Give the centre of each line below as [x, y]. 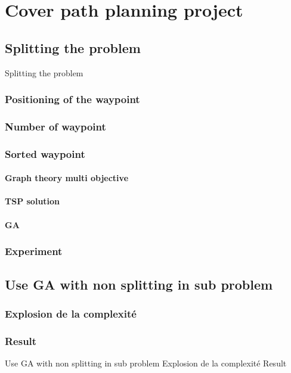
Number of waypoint [55, 126]
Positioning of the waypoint [72, 99]
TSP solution [32, 201]
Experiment [34, 251]
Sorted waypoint [45, 153]
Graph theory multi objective [67, 178]
